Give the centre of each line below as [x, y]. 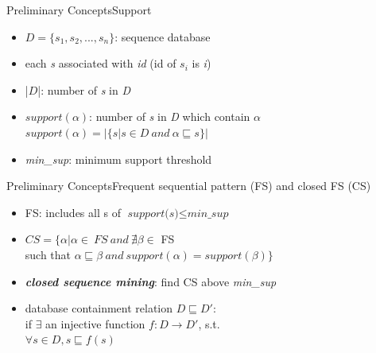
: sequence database [163, 36]
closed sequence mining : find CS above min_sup [151, 281]
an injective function [95, 323]
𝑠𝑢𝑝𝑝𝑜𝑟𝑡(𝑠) [153, 213]
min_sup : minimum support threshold [118, 159]
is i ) [202, 63]
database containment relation [99, 308]
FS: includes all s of [73, 212]
